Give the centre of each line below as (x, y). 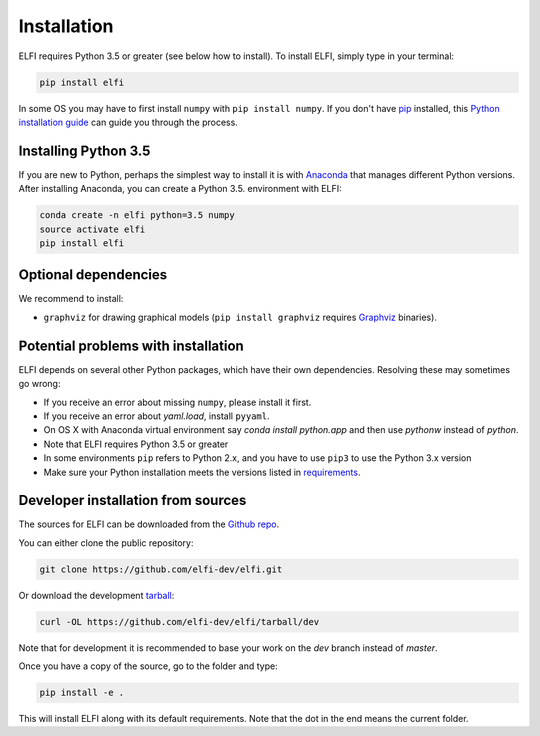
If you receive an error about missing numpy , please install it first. (177, 402)
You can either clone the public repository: (106, 542)
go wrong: (39, 384)
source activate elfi (92, 229)
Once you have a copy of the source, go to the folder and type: (148, 666)
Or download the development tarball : (96, 595)
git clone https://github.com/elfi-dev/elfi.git (161, 569)
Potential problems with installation (131, 345)
